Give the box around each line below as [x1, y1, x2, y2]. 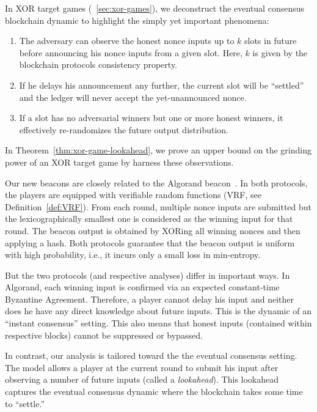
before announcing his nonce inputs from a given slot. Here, [19, 46, 242, 59]
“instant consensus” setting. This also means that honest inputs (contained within [5, 317, 312, 329]
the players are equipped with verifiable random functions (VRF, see [5, 188, 262, 201]
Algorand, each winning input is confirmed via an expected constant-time [5, 281, 280, 293]
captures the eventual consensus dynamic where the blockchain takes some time [5, 385, 303, 398]
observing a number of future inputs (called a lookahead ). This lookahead [5, 373, 279, 386]
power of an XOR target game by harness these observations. [5, 155, 234, 168]
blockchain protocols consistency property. [19, 58, 177, 71]
